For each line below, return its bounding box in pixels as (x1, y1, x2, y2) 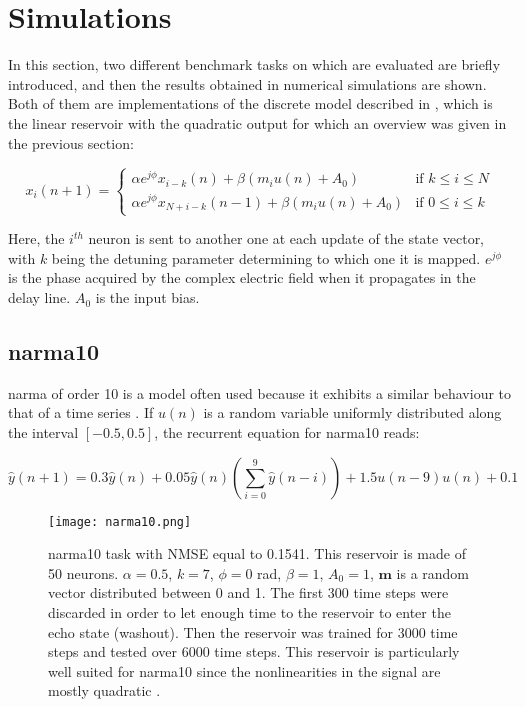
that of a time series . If (8, 402, 154, 423)
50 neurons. (48, 562, 119, 583)
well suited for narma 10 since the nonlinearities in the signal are (48, 660, 441, 681)
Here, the (8, 228, 65, 249)
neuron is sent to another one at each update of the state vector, (88, 228, 485, 249)
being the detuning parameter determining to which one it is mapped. (51, 247, 481, 268)
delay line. (8, 287, 71, 308)
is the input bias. (95, 287, 200, 308)
